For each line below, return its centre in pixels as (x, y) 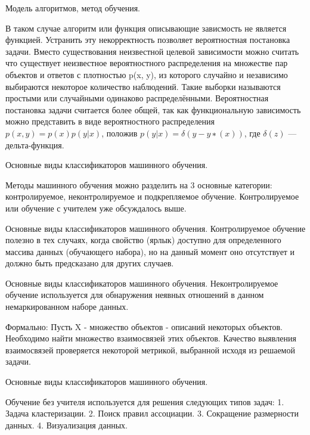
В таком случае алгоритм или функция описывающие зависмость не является (146, 28)
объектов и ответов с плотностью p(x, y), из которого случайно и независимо (147, 74)
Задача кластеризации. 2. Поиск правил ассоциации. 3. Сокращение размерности (152, 413)
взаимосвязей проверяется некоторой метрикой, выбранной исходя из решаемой (150, 349)
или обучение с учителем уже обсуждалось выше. (96, 208)
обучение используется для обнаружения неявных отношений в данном (135, 295)
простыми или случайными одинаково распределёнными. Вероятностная (137, 98)
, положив (120, 133)
